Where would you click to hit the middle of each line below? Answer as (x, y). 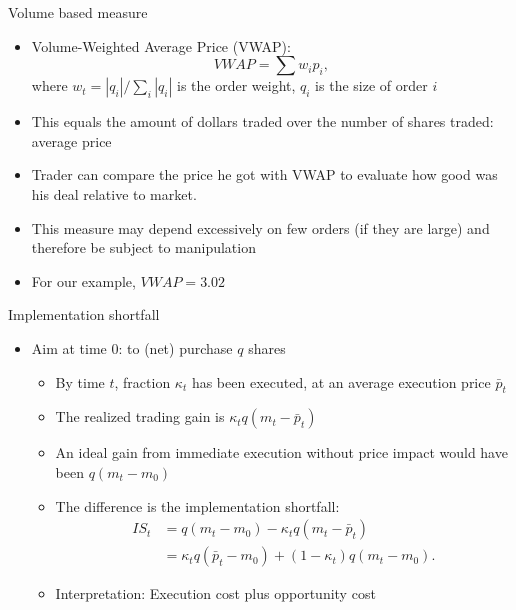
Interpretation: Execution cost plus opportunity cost (215, 593)
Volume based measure (78, 12)
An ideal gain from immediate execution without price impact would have (281, 452)
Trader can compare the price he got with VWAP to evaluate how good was (264, 174)
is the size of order (371, 85)
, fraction (142, 381)
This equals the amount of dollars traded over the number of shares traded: (262, 121)
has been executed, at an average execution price (341, 381)
